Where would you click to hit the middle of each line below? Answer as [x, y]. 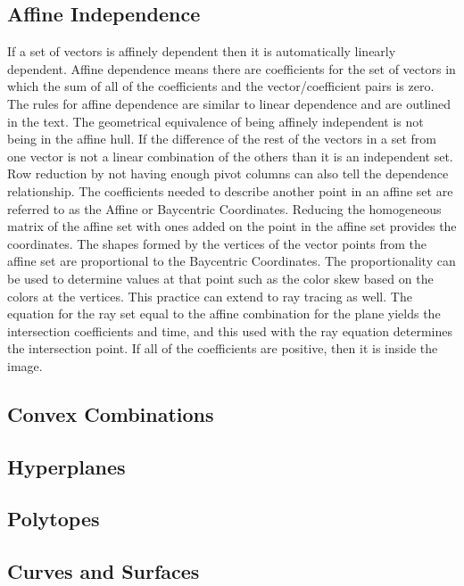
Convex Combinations [111, 413]
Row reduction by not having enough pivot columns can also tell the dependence [228, 173]
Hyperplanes [66, 466]
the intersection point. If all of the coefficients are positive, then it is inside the [223, 348]
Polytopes [54, 519]
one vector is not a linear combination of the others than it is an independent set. [230, 156]
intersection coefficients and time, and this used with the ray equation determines [230, 330]
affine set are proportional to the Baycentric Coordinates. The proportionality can [232, 261]
